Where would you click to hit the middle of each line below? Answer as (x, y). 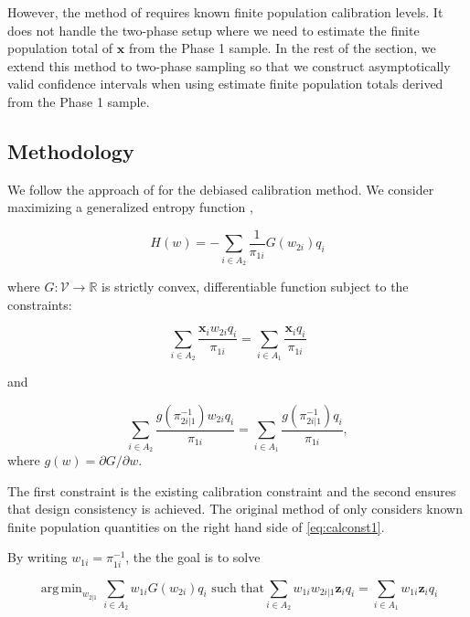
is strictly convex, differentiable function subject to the (255, 287)
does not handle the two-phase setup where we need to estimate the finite (214, 30)
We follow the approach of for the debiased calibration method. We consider (221, 189)
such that (238, 588)
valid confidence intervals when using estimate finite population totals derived (225, 84)
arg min (61, 588)
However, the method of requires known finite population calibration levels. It (225, 12)
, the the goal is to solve (193, 557)
